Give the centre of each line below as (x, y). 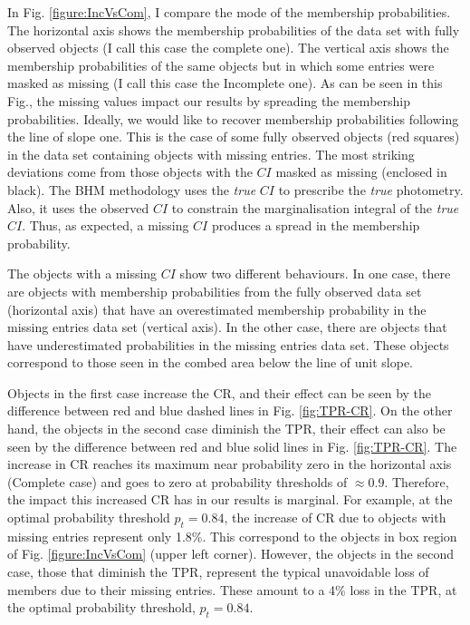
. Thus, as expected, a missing (106, 225)
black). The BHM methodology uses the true (132, 189)
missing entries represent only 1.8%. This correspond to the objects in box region (232, 536)
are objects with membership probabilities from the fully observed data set (215, 291)
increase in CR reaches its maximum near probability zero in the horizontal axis (230, 464)
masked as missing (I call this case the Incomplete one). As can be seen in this (225, 83)
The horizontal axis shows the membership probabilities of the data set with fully (234, 29)
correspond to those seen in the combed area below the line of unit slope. (211, 362)
